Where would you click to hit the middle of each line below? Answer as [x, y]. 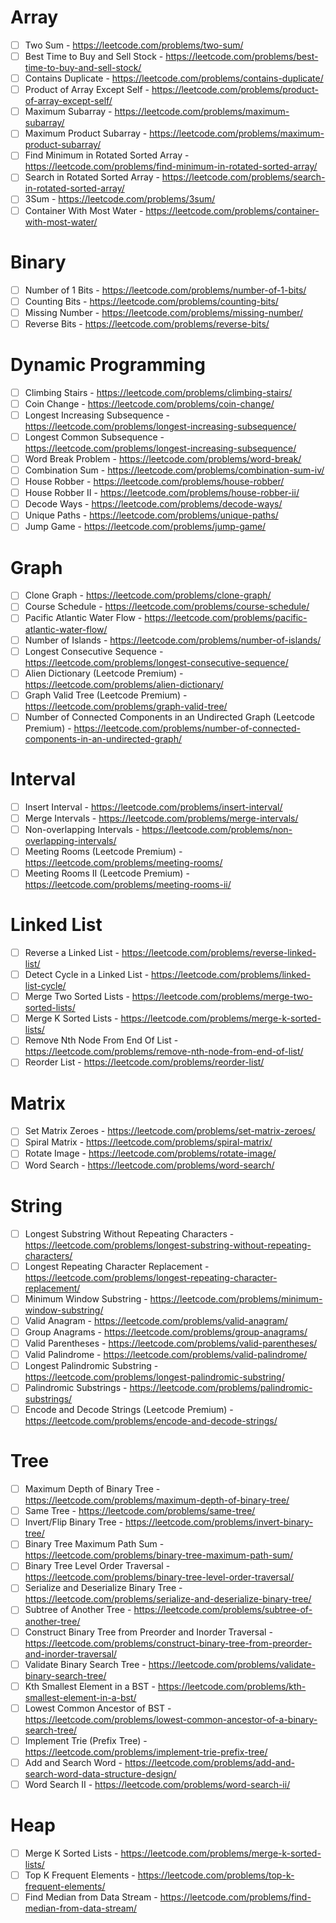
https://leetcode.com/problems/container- [232, 210]
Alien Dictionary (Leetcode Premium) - [104, 673]
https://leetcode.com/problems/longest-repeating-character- [151, 1277]
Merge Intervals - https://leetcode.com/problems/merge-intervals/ [161, 818]
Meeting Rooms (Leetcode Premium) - [103, 851]
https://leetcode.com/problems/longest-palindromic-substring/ [154, 1377]
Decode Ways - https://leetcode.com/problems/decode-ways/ [153, 504]
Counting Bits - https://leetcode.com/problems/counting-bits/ [151, 301]
